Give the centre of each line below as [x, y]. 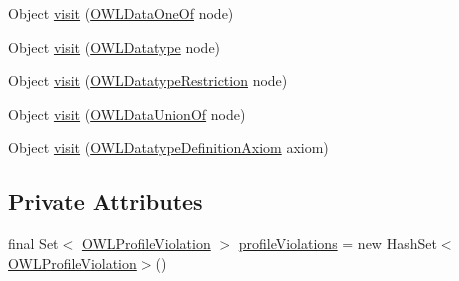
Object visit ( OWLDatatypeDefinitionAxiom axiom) [168, 147]
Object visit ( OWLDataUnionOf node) [127, 113]
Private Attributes [105, 201]
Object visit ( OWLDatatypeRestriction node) [148, 80]
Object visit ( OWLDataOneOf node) [121, 13]
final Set [33, 243]
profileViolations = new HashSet [337, 243]
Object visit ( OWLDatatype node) [114, 46]
